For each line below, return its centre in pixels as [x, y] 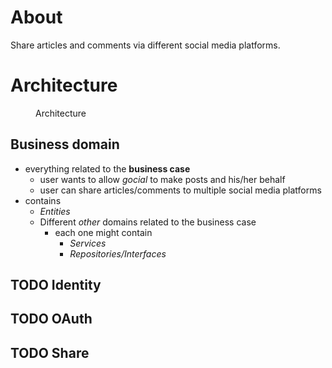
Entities [55, 211]
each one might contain [103, 232]
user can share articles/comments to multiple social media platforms [180, 190]
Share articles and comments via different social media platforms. [145, 45]
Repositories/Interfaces [118, 253]
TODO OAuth [51, 319]
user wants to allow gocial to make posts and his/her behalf [162, 179]
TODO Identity [56, 285]
